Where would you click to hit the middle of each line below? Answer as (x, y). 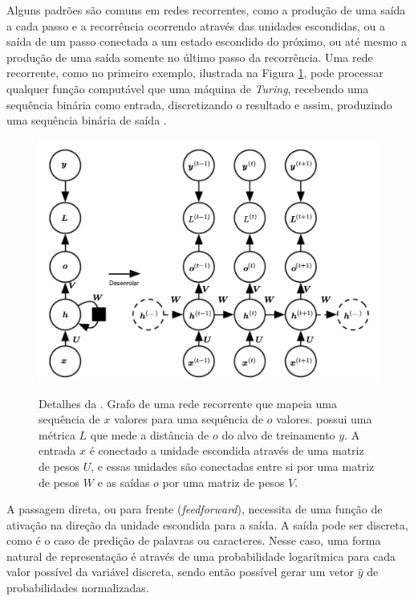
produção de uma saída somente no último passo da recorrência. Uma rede (190, 57)
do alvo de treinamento (278, 434)
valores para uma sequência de (189, 419)
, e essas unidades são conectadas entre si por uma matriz (233, 466)
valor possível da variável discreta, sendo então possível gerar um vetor (181, 572)
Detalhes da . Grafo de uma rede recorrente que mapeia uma (188, 403)
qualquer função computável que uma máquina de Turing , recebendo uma (188, 88)
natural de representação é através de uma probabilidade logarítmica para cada (201, 556)
